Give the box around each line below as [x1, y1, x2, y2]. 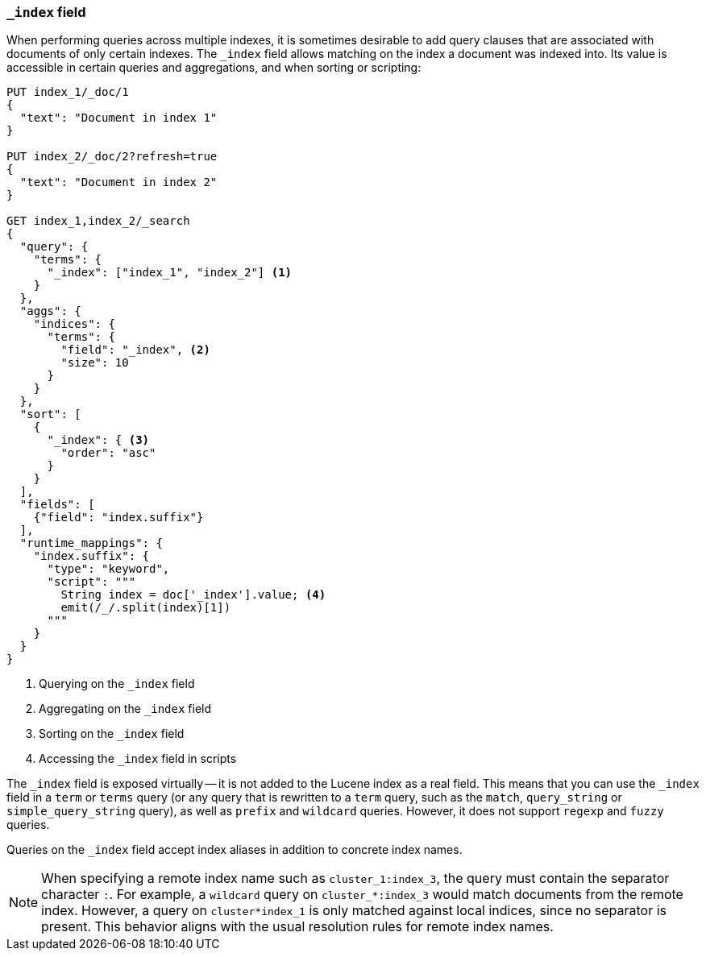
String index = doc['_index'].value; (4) [60, 588, 326, 602]
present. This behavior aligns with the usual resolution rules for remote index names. [41, 918, 554, 935]
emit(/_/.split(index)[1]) [60, 601, 231, 615]
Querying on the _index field [39, 677, 195, 691]
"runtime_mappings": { [19, 536, 163, 550]
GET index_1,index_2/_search [6, 214, 190, 228]
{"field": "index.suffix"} [33, 511, 204, 524]
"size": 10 [60, 356, 129, 370]
